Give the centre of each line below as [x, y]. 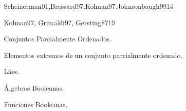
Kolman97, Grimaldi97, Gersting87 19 [59, 22]
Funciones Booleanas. [36, 104]
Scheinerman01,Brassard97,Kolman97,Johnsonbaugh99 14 [89, 6]
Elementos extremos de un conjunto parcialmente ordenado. [93, 55]
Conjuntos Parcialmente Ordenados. [58, 39]
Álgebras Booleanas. [34, 87]
